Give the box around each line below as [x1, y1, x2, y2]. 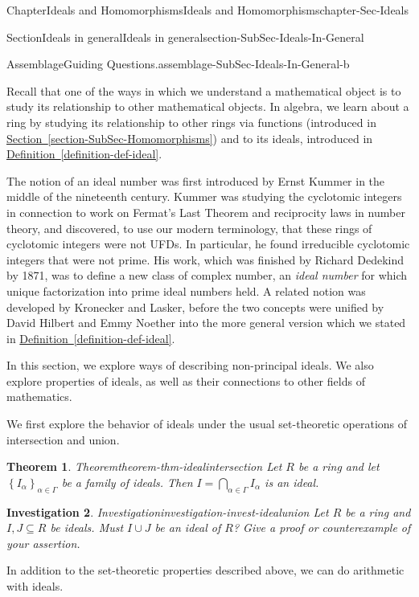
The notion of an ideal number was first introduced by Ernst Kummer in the [6, 172, 385, 189]
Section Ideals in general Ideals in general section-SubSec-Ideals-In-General [6, 28, 364, 45]
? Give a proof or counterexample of [232, 519, 411, 536]
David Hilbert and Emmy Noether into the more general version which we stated [6, 314, 406, 331]
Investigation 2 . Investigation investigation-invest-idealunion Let [6, 503, 329, 520]
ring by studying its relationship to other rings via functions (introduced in [6, 113, 376, 130]
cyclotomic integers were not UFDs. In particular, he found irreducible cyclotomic [6, 235, 410, 252]
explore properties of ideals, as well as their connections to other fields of [6, 372, 365, 389]
